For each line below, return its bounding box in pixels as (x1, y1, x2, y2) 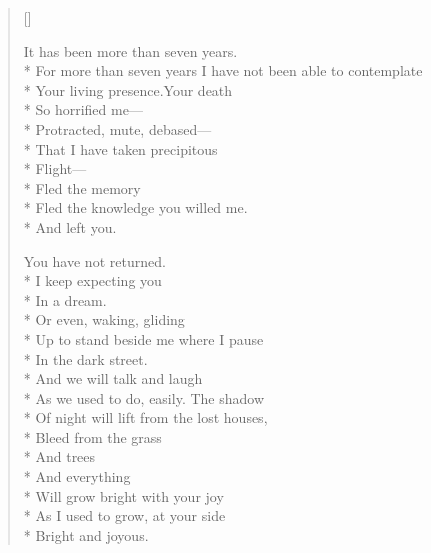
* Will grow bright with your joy (23, 485, 224, 506)
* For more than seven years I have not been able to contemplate (23, 60, 423, 81)
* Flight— (23, 158, 87, 179)
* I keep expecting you (23, 270, 162, 291)
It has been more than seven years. (23, 40, 238, 61)
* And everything (23, 466, 131, 487)
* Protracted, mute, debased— (23, 118, 212, 139)
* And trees (23, 446, 96, 467)
